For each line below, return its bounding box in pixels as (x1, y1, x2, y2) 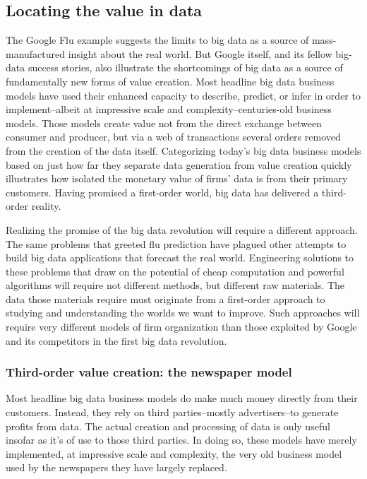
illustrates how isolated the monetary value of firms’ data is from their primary (6, 171, 348, 186)
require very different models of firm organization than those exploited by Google (6, 319, 357, 334)
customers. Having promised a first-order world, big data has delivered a (6, 184, 319, 199)
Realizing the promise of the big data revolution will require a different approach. (6, 222, 358, 237)
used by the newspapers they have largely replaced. (6, 460, 227, 475)
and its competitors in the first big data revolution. (6, 333, 227, 348)
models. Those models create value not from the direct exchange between (6, 115, 322, 130)
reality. (31, 199, 61, 213)
